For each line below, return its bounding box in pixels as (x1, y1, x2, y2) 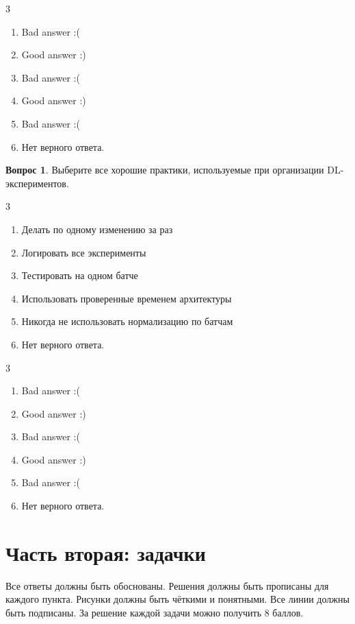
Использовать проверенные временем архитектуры (21, 291, 232, 305)
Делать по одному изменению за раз (21, 221, 173, 236)
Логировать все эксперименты (21, 245, 146, 259)
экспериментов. (5, 176, 69, 190)
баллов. (272, 605, 304, 619)
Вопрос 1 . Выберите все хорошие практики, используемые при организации (5, 163, 324, 177)
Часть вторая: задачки (5, 538, 206, 566)
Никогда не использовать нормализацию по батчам (21, 314, 233, 328)
